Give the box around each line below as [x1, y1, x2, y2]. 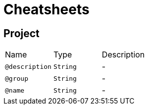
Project [3, 27, 40, 40]
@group [5, 74, 28, 82]
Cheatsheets [3, 1, 90, 18]
